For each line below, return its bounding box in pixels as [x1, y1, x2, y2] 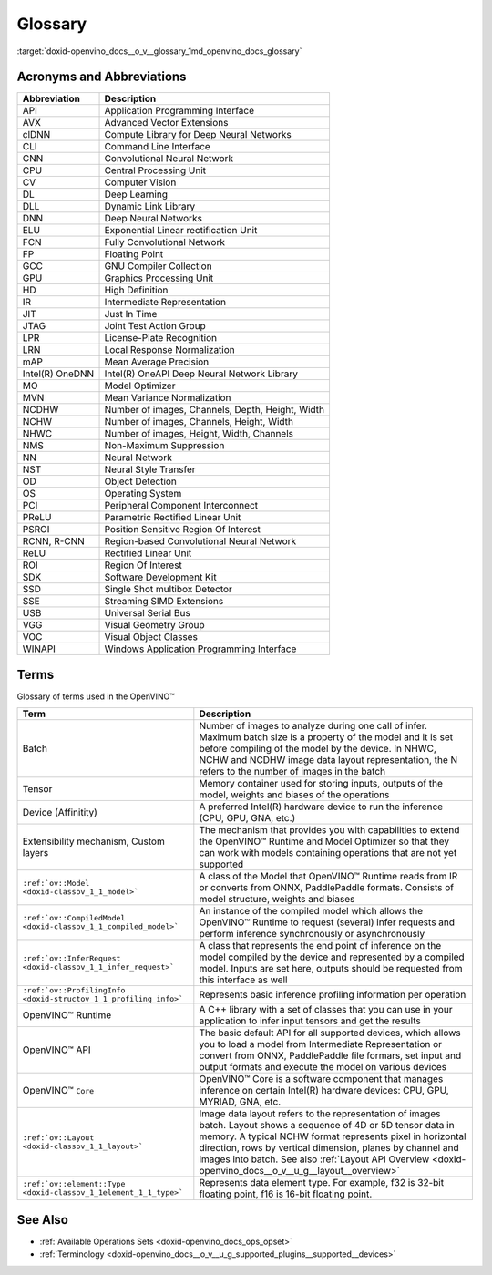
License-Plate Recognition [104, 332, 218, 344]
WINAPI [22, 643, 56, 655]
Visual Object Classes [104, 631, 198, 643]
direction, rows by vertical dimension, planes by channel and [199, 1142, 459, 1155]
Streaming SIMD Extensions [104, 595, 224, 608]
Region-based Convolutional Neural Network [104, 535, 297, 548]
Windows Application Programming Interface [104, 643, 297, 655]
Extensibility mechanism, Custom [22, 835, 166, 848]
